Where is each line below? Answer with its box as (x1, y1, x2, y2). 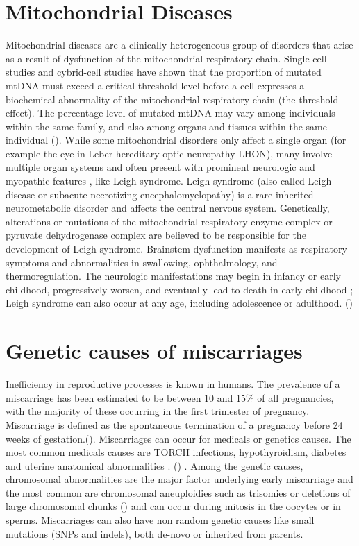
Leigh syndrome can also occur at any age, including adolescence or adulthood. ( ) (6, 296, 353, 310)
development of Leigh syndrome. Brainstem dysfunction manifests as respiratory (6, 241, 347, 256)
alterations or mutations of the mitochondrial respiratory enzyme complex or (6, 214, 333, 228)
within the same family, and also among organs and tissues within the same (6, 119, 327, 133)
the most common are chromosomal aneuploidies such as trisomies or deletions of (6, 485, 351, 500)
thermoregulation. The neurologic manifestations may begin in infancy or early (6, 268, 341, 283)
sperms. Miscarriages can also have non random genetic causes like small (6, 513, 315, 527)
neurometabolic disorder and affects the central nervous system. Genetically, (6, 201, 330, 215)
